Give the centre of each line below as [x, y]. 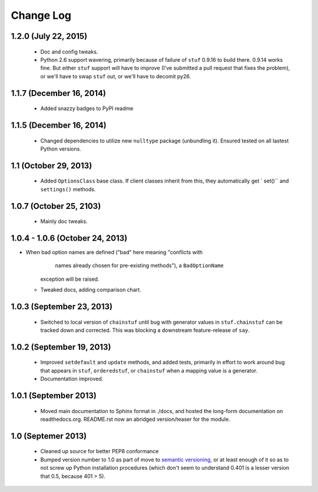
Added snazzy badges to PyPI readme [87, 108]
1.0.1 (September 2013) [54, 396]
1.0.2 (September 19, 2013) [61, 347]
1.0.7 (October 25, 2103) [56, 206]
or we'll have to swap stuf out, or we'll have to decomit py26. [116, 76]
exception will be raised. [70, 279]
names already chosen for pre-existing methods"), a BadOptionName [139, 265]
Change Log [41, 15]
